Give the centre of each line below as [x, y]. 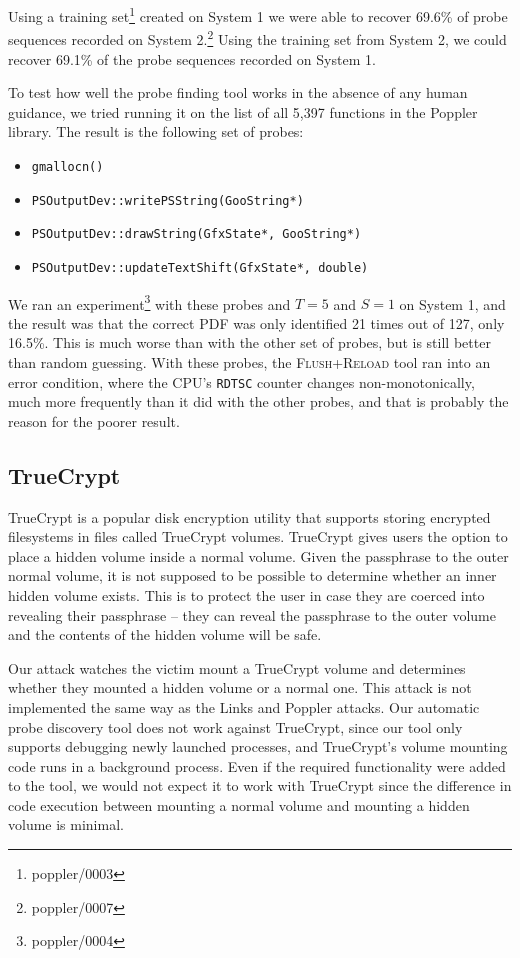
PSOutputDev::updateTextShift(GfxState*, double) [200, 267]
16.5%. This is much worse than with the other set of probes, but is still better [249, 342]
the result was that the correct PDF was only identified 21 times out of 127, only [256, 322]
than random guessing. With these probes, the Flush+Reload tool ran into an [249, 361]
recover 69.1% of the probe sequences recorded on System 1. [192, 58]
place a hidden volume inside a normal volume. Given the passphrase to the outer [258, 555]
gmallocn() [67, 166]
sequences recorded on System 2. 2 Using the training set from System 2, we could [257, 37]
